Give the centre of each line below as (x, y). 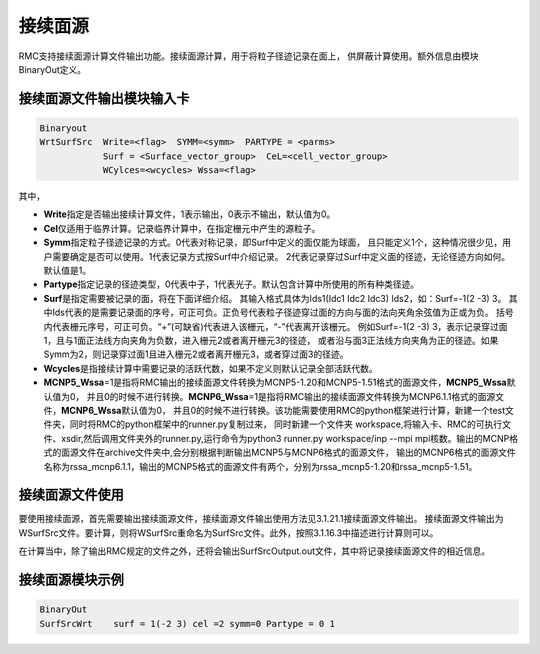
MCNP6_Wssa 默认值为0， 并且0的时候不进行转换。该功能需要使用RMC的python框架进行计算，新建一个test (283, 410)
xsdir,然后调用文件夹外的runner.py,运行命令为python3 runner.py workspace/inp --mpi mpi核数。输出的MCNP (285, 438)
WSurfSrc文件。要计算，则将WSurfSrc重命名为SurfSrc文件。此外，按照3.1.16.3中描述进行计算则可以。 (228, 532)
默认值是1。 (67, 271)
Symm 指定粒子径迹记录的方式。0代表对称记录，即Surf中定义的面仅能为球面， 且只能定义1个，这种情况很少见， (273, 242)
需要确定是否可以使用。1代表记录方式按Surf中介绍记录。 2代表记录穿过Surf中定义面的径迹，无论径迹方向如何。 (281, 256)
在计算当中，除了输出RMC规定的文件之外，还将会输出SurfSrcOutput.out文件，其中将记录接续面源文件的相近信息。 (254, 551)
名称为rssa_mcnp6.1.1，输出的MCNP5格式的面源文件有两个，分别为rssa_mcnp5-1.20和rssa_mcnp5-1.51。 (260, 466)
